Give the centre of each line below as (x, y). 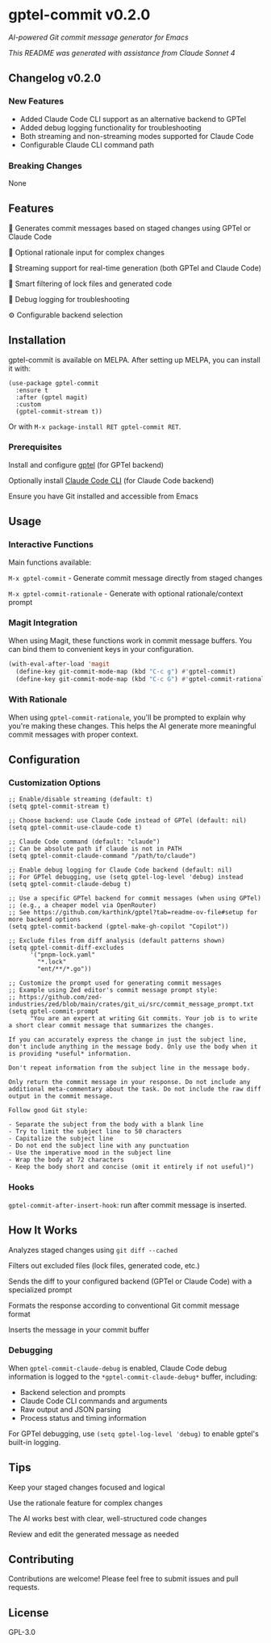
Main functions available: (50, 562)
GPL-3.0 (22, 1632)
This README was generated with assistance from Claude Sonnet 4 (122, 53)
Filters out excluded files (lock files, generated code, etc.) (104, 1265)
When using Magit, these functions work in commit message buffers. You (130, 641)
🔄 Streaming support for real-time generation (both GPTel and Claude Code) (135, 267)
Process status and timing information (83, 1418)
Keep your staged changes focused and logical (87, 1487)
